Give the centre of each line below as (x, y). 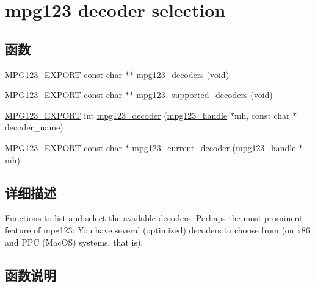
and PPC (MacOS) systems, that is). (74, 242)
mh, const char (262, 115)
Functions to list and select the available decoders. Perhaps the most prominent (154, 218)
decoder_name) (34, 127)
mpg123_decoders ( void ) (183, 74)
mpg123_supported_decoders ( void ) (205, 95)
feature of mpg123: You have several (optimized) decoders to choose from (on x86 (157, 229)
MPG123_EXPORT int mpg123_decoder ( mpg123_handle (116, 115)
